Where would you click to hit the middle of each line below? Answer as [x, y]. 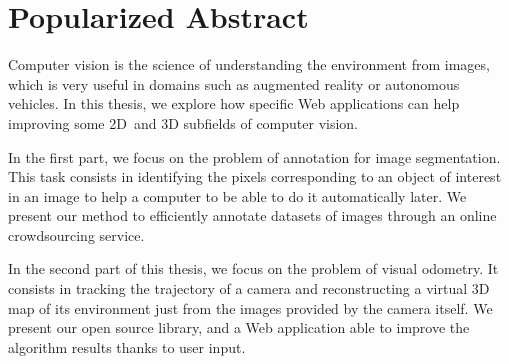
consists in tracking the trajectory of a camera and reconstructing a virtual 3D [249, 288]
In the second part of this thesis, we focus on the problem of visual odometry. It [253, 268]
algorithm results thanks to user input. [127, 346]
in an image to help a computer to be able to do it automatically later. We [237, 195]
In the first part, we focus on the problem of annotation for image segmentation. [254, 156]
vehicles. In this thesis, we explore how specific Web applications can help [234, 103]
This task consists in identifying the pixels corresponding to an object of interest [255, 176]
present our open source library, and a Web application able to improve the [239, 327]
